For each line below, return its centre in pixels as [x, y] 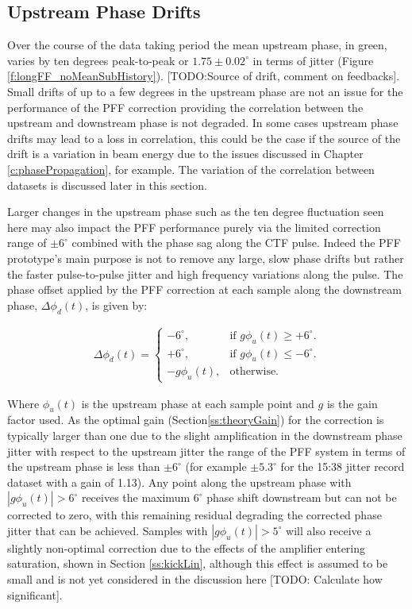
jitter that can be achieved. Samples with [108, 530]
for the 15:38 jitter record [343, 466]
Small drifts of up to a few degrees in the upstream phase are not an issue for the [205, 91]
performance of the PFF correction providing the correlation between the [185, 107]
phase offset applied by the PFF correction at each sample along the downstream [204, 289]
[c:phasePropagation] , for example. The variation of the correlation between [191, 169]
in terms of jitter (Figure [313, 60]
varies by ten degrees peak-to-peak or [98, 60]
